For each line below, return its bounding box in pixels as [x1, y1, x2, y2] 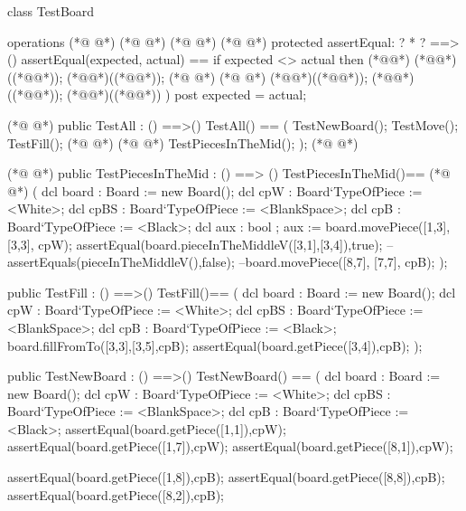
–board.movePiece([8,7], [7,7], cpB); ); [238, 252, 448, 271]
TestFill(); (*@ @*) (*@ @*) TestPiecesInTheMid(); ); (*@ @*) [7, 133, 359, 152]
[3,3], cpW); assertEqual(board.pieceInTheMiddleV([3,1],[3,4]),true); [7, 234, 383, 253]
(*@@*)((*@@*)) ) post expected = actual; [67, 85, 307, 104]
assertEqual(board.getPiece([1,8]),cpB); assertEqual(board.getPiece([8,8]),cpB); [7, 468, 445, 487]
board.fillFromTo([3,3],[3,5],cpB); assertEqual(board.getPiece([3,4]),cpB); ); [7, 336, 423, 355]
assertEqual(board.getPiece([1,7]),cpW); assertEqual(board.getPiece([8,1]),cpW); [7, 437, 453, 456]
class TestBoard [7, 2, 95, 20]
